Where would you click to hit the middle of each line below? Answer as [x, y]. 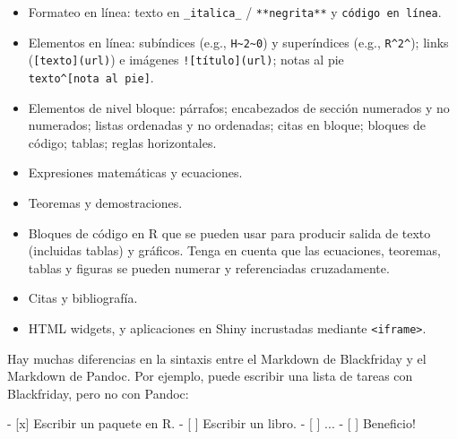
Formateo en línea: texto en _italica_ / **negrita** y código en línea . [235, 12]
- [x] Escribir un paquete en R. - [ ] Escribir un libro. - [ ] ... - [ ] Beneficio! [211, 423]
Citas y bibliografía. [83, 298]
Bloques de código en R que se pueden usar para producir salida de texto [229, 232]
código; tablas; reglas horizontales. [122, 142]
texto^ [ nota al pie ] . [91, 77]
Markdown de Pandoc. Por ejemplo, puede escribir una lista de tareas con [210, 376]
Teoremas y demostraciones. [105, 202]
